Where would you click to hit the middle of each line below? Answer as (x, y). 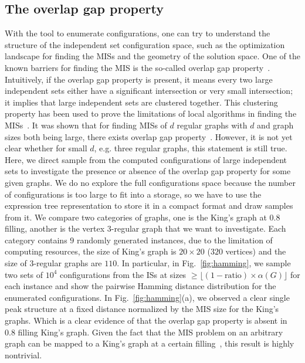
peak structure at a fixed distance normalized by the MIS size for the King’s (142, 309)
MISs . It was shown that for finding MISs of (86, 125)
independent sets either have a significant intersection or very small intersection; (149, 91)
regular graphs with (212, 125)
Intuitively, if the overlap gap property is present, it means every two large (139, 79)
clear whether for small (46, 148)
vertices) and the (256, 251)
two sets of (24, 274)
